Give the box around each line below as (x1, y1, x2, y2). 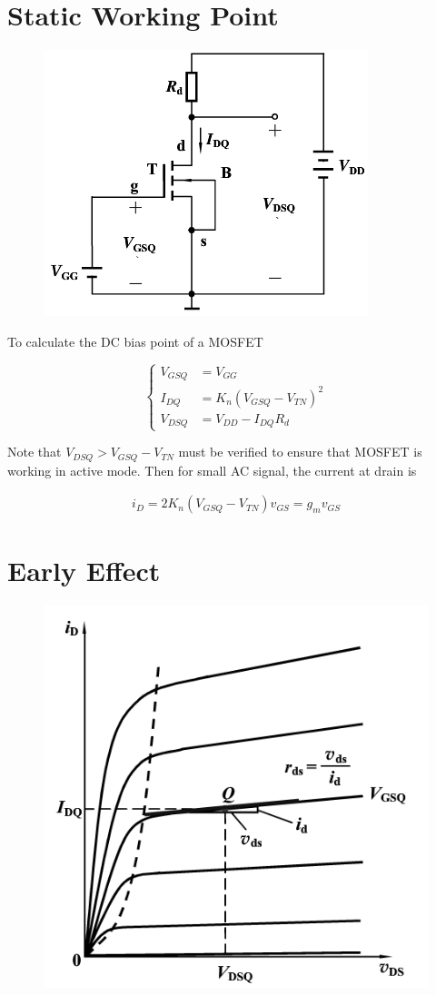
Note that (7, 442, 62, 461)
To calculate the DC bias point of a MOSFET (7, 331, 263, 350)
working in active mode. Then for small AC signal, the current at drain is (7, 460, 417, 479)
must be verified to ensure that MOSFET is (178, 442, 422, 461)
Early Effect (7, 551, 161, 588)
